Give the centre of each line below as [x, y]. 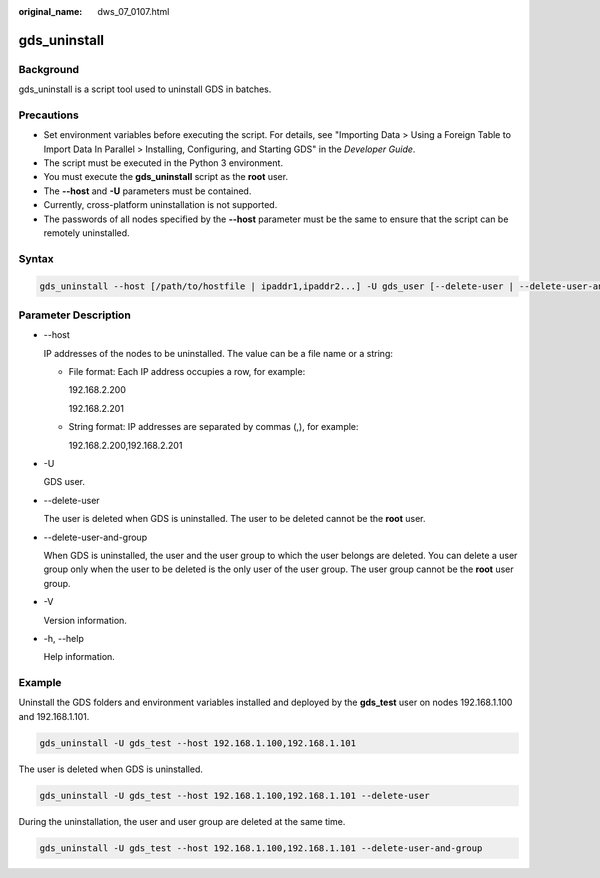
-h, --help [63, 638]
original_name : [50, 11]
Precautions [48, 115]
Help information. [79, 657]
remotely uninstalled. [86, 233]
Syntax [36, 258]
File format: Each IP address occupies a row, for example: [187, 372]
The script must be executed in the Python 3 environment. [163, 163]
